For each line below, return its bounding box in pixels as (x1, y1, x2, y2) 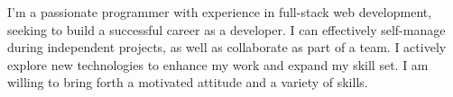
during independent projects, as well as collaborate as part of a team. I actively (7, 38, 447, 57)
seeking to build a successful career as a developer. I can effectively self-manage (7, 20, 446, 39)
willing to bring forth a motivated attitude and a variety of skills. (7, 73, 368, 92)
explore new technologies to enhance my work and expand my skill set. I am (7, 55, 429, 74)
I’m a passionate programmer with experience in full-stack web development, (7, 3, 432, 21)
